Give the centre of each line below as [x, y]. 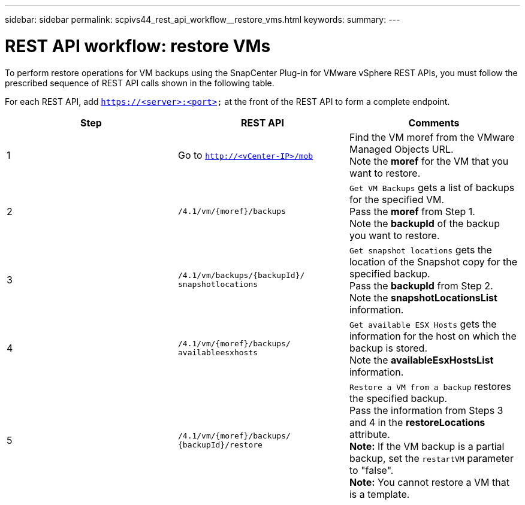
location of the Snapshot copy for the [433, 261]
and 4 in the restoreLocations [417, 422]
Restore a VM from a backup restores [430, 386]
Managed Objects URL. [401, 149]
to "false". [371, 470]
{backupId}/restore [220, 444]
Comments [434, 123]
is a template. [379, 494]
